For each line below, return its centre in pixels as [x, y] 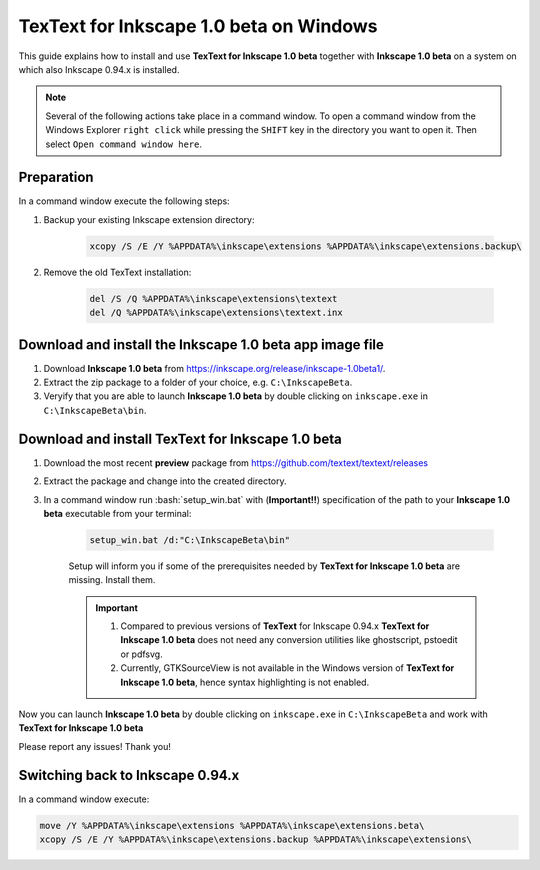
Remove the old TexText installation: [117, 272]
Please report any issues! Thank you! [95, 746]
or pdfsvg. [142, 654]
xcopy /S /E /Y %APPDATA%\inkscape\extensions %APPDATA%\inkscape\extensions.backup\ [305, 246]
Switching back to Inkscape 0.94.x [129, 775]
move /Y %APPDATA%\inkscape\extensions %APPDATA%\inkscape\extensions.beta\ [232, 825]
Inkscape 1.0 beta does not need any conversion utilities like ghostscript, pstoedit [289, 640]
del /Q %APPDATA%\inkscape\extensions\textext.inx [216, 313]
